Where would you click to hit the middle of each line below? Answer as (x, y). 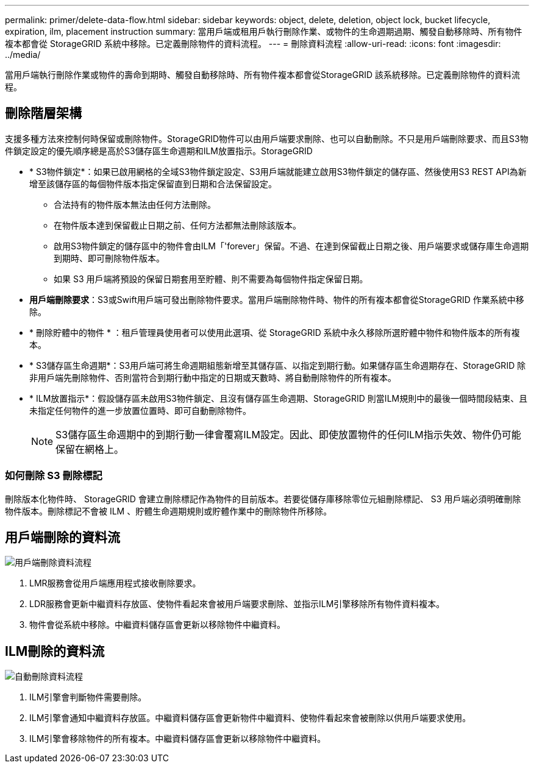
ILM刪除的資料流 (55, 651)
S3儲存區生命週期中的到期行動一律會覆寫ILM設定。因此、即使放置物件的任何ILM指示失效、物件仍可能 (288, 434)
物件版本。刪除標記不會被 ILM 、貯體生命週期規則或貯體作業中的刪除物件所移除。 (169, 511)
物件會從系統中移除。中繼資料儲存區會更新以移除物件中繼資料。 (157, 625)
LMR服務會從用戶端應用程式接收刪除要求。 (115, 583)
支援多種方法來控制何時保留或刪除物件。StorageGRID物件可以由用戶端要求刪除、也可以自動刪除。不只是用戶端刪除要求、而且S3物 (267, 138)
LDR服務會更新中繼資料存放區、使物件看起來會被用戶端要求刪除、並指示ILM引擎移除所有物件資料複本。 (237, 604)
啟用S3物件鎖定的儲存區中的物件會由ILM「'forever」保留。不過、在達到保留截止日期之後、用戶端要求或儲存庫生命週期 (291, 246)
